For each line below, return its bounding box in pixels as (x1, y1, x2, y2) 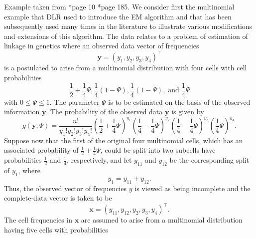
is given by (171, 106, 204, 117)
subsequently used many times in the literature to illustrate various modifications (4, 21, 253, 31)
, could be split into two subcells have (100, 145, 216, 155)
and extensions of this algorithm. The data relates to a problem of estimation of (4, 30, 248, 41)
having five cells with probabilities (4, 224, 108, 235)
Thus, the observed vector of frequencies (4, 183, 127, 193)
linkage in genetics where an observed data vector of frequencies (4, 40, 199, 51)
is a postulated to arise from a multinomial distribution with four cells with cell (4, 62, 247, 73)
